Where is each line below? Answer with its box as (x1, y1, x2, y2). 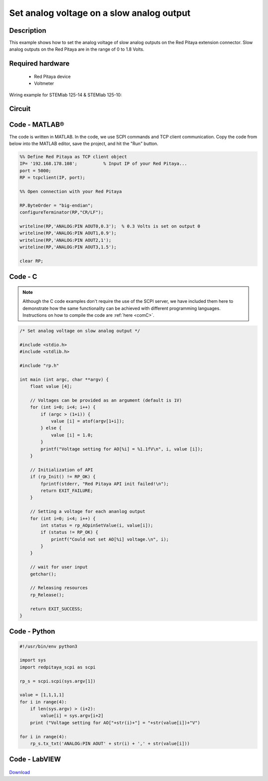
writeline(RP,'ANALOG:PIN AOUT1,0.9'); (19, 230, 117, 236)
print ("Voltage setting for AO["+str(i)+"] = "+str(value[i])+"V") (30, 720, 201, 725)
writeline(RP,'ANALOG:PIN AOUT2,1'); (19, 237, 112, 243)
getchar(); (30, 571, 57, 577)
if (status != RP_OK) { (40, 529, 99, 535)
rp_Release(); (30, 592, 65, 598)
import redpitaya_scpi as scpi (19, 664, 96, 670)
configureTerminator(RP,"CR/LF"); (19, 210, 104, 215)
